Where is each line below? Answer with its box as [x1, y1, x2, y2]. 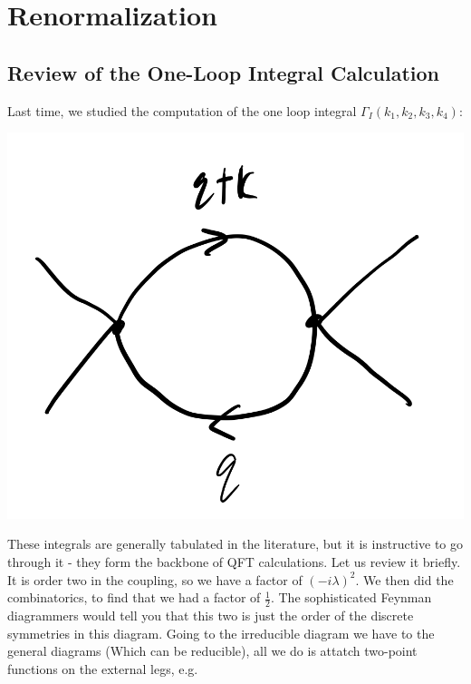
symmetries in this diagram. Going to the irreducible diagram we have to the [7, 623, 435, 642]
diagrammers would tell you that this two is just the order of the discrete [7, 605, 414, 624]
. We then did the [355, 570, 454, 589]
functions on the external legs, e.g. [7, 659, 198, 678]
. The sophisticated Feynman [270, 588, 432, 607]
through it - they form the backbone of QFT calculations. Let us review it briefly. [7, 552, 461, 571]
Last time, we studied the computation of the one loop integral [7, 101, 357, 120]
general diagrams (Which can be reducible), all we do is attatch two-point [7, 641, 418, 660]
